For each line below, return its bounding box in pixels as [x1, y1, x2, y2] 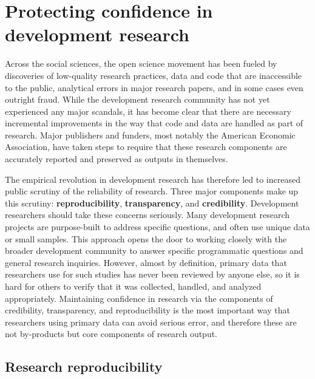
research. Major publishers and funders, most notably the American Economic [5, 128, 296, 141]
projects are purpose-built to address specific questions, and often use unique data [5, 220, 310, 233]
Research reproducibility [5, 357, 163, 376]
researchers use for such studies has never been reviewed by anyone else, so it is [5, 268, 300, 281]
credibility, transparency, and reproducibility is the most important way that [5, 304, 290, 316]
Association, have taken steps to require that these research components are [5, 140, 287, 153]
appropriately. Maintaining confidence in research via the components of [5, 292, 273, 304]
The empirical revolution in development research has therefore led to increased [5, 172, 300, 185]
